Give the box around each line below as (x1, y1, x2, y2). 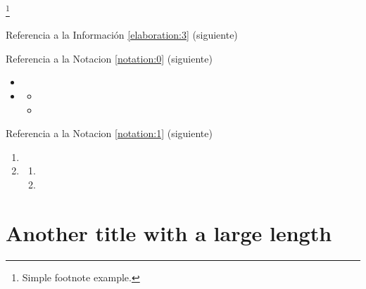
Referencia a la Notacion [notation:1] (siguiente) (6, 126, 213, 141)
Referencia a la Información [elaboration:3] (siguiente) (6, 27, 238, 42)
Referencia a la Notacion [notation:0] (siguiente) (6, 51, 213, 65)
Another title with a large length (6, 218, 332, 247)
